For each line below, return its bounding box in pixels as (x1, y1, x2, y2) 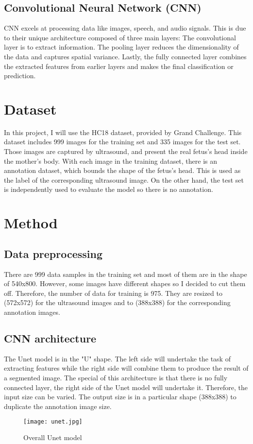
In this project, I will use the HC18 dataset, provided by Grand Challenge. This (4, 127, 242, 137)
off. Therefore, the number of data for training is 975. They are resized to (4, 288, 222, 298)
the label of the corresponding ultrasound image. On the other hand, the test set (4, 174, 244, 185)
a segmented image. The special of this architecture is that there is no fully (4, 372, 228, 382)
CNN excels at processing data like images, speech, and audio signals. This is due (4, 23, 246, 33)
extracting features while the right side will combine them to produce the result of (4, 363, 249, 373)
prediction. (4, 70, 36, 81)
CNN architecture (4, 330, 97, 345)
